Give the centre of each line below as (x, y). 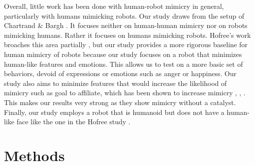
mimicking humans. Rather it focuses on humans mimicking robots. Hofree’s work (127, 35)
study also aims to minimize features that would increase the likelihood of (115, 83)
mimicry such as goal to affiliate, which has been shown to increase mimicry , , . (125, 93)
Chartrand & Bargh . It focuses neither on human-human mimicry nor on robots (126, 25)
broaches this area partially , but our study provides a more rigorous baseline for (126, 44)
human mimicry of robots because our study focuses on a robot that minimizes (123, 54)
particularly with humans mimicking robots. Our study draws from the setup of (124, 15)
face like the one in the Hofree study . (73, 122)
